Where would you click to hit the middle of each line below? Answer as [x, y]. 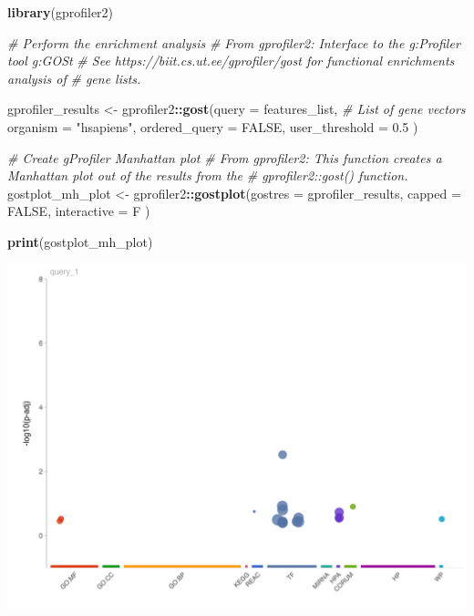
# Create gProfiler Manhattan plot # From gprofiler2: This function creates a [225, 157]
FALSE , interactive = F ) [79, 211]
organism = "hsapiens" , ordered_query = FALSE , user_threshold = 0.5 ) [213, 126]
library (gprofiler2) [61, 12]
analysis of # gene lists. [74, 78]
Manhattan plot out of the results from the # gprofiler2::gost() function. [208, 175]
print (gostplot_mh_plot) [80, 241]
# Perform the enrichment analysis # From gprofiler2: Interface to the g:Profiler [234, 42]
